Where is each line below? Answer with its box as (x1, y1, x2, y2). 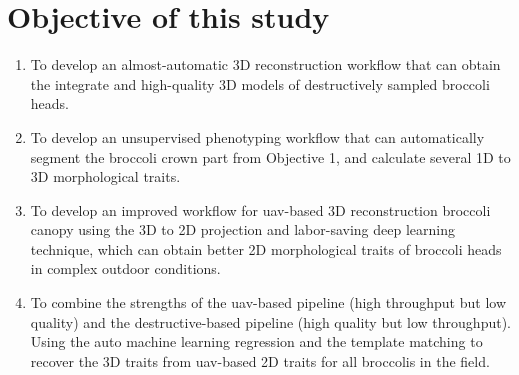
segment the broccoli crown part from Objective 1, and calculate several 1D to (30, 146, 511, 167)
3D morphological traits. (30, 166, 181, 187)
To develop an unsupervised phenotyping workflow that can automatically (30, 126, 485, 147)
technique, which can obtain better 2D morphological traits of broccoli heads (30, 238, 502, 259)
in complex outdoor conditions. (30, 258, 221, 279)
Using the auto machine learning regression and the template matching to (30, 331, 483, 352)
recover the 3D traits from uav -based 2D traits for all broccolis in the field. (30, 350, 490, 371)
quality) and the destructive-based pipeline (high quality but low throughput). (30, 311, 512, 332)
